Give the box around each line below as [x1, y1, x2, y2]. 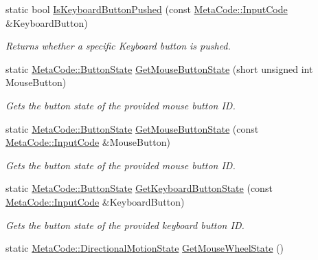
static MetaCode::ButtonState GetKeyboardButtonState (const [5, 181, 273, 195]
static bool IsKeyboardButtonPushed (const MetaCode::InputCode [5, 2, 288, 16]
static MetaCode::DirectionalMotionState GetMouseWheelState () [5, 241, 284, 255]
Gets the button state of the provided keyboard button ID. [5, 217, 245, 232]
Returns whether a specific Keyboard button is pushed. [5, 39, 231, 53]
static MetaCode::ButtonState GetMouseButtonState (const [5, 121, 259, 136]
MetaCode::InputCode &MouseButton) [5, 135, 170, 149]
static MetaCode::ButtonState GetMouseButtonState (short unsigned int [5, 61, 313, 76]
